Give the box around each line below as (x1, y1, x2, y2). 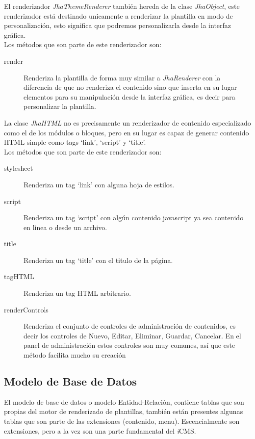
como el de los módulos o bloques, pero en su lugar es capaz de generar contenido (4, 127, 249, 137)
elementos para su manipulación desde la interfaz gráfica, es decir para (24, 91, 235, 102)
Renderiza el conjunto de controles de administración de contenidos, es (24, 321, 236, 331)
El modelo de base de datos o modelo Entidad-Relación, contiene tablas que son (4, 396, 244, 407)
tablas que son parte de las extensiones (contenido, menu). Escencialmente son (4, 416, 240, 426)
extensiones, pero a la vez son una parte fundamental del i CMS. (4, 425, 196, 436)
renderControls (4, 304, 49, 314)
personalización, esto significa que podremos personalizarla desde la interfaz (4, 20, 231, 30)
